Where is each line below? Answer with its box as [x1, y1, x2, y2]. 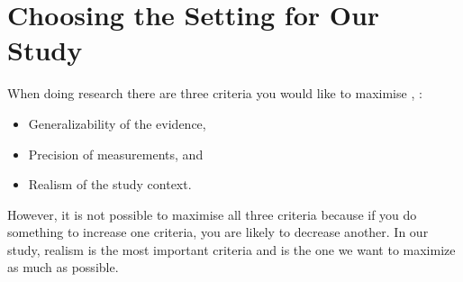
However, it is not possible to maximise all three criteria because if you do [7, 205, 417, 223]
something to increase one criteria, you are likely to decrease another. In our [7, 223, 429, 241]
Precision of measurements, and [28, 144, 204, 163]
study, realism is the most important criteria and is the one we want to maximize [7, 240, 456, 259]
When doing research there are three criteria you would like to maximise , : [7, 84, 422, 103]
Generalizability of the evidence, [28, 114, 206, 132]
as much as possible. [7, 258, 119, 277]
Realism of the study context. [28, 175, 192, 194]
